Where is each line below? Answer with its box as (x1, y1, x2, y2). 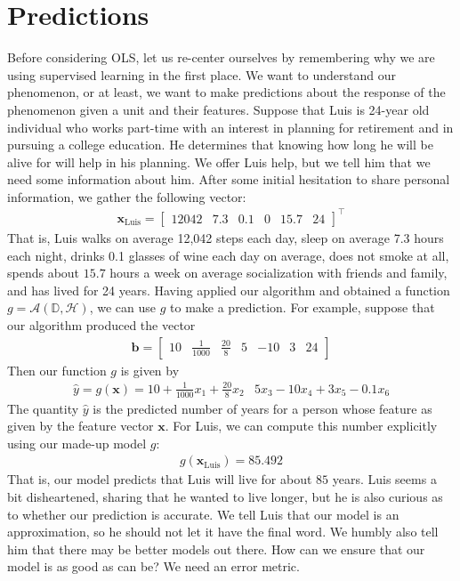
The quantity (7, 399, 79, 417)
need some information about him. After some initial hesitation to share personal (7, 170, 450, 189)
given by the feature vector (7, 416, 154, 435)
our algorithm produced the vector (7, 315, 196, 334)
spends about (7, 263, 80, 282)
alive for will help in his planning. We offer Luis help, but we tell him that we (7, 152, 431, 171)
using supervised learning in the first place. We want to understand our (7, 65, 396, 84)
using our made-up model (7, 433, 147, 452)
